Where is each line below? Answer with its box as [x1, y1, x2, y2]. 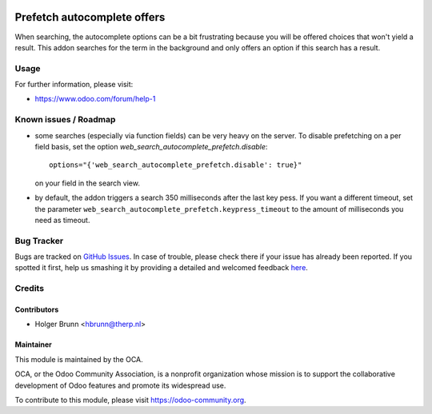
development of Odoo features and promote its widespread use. [14, 380, 226, 390]
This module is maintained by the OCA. [14, 354, 143, 364]
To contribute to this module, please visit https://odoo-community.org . [14, 395, 247, 404]
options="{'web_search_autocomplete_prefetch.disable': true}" [49, 161, 302, 169]
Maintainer [14, 340, 52, 349]
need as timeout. [34, 215, 90, 225]
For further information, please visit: [14, 80, 134, 90]
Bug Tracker [14, 235, 64, 246]
